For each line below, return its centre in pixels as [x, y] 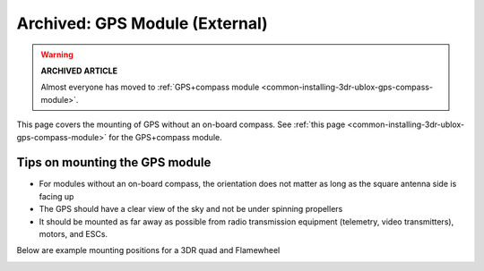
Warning [57, 55]
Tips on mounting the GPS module [114, 162]
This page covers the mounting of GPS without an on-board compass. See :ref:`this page [181, 124]
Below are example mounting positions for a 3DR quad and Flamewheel [148, 250]
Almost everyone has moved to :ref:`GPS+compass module [150, 87]
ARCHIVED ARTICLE [79, 71]
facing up [56, 196]
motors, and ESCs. [73, 233]
